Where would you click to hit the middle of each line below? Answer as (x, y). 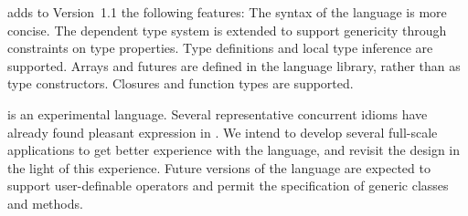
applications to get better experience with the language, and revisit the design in (234, 150)
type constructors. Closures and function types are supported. (181, 83)
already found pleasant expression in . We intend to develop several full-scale (223, 132)
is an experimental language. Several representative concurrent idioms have (218, 113)
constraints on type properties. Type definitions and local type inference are (220, 48)
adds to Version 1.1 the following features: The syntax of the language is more (227, 12)
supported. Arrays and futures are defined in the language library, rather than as (234, 65)
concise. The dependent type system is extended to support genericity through (227, 30)
